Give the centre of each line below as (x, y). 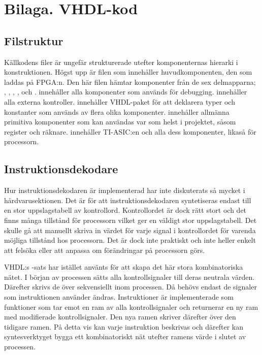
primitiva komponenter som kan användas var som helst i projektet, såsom (120, 122)
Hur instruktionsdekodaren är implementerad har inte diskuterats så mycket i (125, 190)
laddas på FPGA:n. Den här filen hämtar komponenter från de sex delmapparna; (130, 82)
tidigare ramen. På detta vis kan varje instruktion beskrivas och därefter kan (124, 326)
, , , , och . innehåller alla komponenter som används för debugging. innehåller (126, 92)
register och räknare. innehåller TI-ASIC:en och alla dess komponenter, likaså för (130, 131)
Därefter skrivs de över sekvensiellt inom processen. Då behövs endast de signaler (130, 287)
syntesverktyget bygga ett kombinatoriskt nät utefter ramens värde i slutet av (125, 336)
